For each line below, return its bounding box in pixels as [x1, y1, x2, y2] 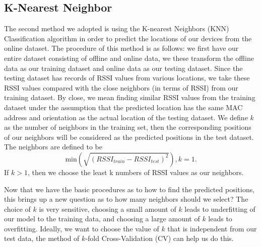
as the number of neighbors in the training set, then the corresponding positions [4, 122, 251, 132]
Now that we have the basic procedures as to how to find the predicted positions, [4, 184, 255, 194]
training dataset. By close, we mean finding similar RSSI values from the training [4, 92, 255, 103]
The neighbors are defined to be [4, 141, 102, 152]
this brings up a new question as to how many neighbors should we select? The [4, 194, 248, 204]
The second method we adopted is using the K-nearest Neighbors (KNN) [4, 23, 229, 34]
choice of [4, 203, 31, 214]
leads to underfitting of [184, 203, 255, 214]
